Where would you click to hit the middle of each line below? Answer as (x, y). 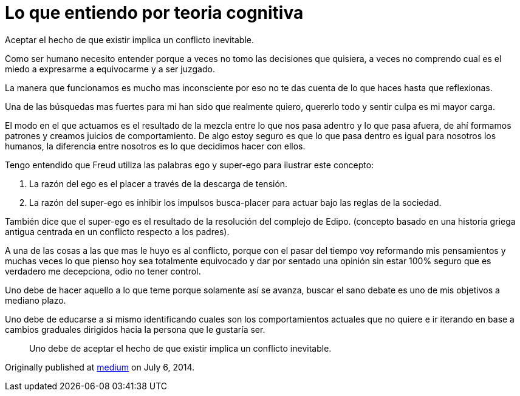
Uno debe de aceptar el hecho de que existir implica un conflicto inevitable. (180, 348)
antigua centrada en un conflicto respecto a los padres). (117, 231)
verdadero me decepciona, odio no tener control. (103, 271)
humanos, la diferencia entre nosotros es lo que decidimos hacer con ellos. (155, 146)
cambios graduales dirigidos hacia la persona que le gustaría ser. (135, 329)
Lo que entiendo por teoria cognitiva (154, 13)
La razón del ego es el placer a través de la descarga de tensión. (159, 183)
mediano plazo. (36, 300)
